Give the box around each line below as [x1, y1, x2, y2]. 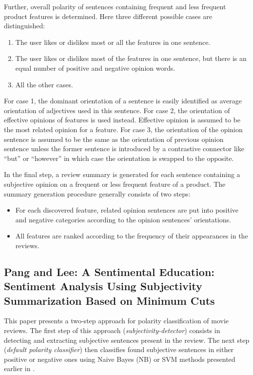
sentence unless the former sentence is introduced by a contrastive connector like [4, 143, 244, 154]
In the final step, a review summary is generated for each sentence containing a [4, 169, 240, 179]
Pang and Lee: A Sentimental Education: [4, 264, 215, 279]
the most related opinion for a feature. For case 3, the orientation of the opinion [4, 124, 243, 134]
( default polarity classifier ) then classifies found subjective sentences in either [4, 344, 234, 355]
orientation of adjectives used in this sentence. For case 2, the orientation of [4, 105, 230, 115]
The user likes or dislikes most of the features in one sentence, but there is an [15, 53, 247, 63]
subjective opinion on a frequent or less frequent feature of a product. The [4, 178, 226, 189]
